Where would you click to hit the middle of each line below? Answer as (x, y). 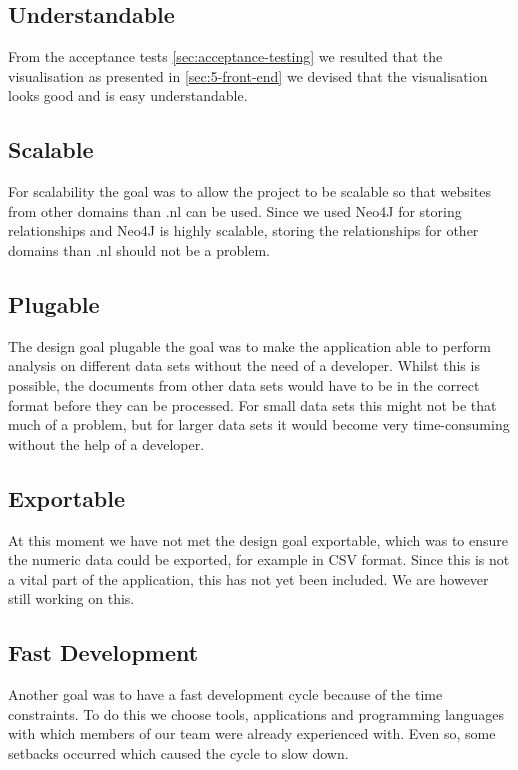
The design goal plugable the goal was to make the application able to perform (249, 345)
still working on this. (71, 598)
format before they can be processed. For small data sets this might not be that (252, 404)
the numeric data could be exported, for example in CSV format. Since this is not (259, 559)
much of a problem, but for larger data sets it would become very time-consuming (259, 424)
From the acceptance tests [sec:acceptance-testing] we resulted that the (225, 56)
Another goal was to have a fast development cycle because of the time (225, 694)
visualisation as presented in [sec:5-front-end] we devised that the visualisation (248, 75)
